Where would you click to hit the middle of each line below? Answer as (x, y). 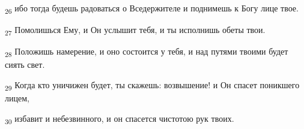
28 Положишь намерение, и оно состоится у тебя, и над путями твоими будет (147, 52)
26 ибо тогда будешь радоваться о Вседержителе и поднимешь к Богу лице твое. (152, 9)
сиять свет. (25, 64)
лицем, (17, 98)
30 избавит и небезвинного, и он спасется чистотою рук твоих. (120, 119)
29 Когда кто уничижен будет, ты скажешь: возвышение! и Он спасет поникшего (152, 85)
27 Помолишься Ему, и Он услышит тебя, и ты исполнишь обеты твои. (135, 30)
